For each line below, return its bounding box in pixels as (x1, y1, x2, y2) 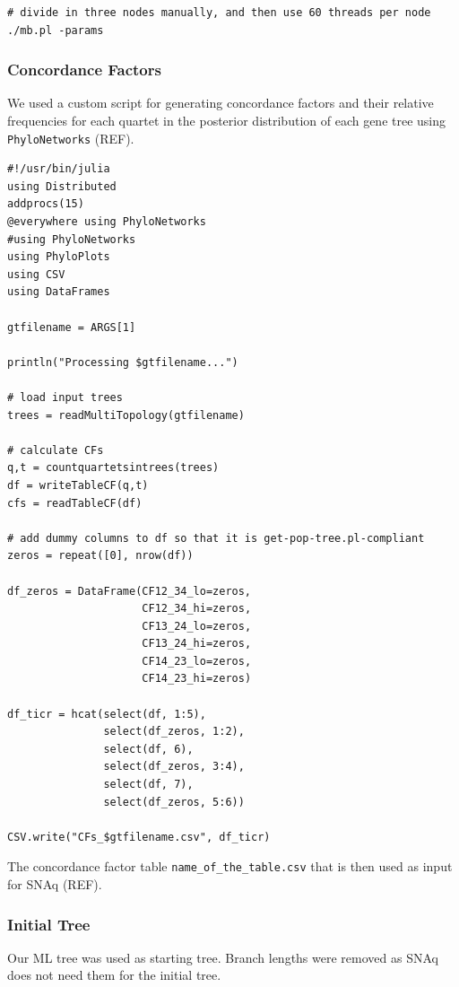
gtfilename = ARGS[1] (7, 320, 136, 334)
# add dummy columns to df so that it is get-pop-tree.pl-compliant (7, 531, 425, 545)
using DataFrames (7, 285, 110, 299)
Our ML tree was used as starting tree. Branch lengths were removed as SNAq (7, 948, 438, 966)
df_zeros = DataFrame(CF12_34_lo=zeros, (7, 584, 252, 598)
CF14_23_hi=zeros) (142, 672, 252, 686)
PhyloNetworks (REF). (7, 128, 134, 147)
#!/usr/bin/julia (7, 162, 110, 176)
